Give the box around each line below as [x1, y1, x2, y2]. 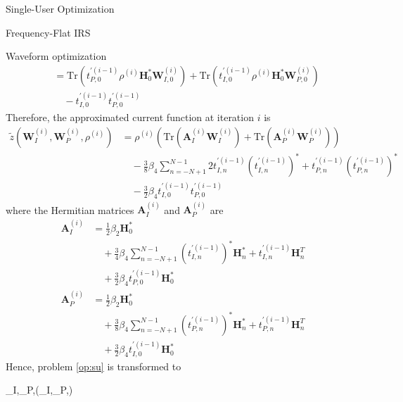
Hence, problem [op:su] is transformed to [6, 358, 181, 373]
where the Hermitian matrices [6, 202, 134, 217]
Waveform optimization [6, 49, 107, 63]
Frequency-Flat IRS [6, 25, 91, 39]
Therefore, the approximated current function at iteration [6, 110, 254, 125]
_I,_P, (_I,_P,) [6, 382, 73, 397]
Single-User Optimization [6, 1, 115, 15]
